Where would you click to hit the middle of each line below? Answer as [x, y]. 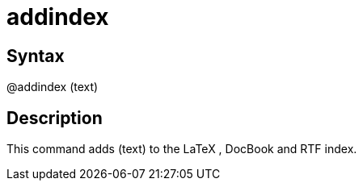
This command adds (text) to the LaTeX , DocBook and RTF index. [182, 149]
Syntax [36, 56]
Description [55, 118]
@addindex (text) [53, 87]
